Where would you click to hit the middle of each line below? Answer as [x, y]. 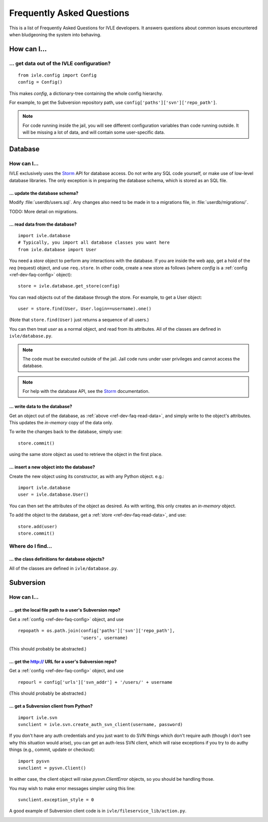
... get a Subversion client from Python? [51, 706]
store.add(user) [38, 526]
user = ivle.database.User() [53, 495]
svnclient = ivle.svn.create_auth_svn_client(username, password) [100, 724]
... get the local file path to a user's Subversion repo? [65, 610]
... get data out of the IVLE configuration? [60, 63]
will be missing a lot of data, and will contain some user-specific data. [94, 132]
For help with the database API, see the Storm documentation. [86, 391]
